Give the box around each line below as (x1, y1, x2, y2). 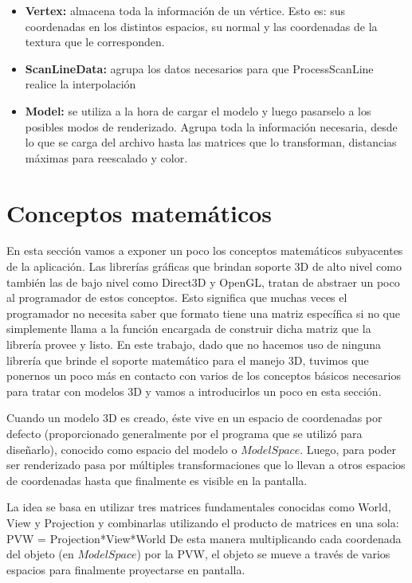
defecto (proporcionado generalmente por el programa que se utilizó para (6, 425, 363, 441)
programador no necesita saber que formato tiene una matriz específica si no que (6, 304, 401, 321)
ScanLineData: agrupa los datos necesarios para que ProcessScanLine (25, 60, 374, 76)
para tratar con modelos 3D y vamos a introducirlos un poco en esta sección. (6, 382, 382, 399)
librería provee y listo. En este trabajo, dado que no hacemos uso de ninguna (6, 336, 382, 353)
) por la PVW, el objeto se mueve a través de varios (136, 546, 390, 562)
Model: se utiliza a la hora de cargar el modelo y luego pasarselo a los (25, 102, 371, 119)
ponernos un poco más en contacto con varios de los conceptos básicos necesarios (6, 367, 402, 384)
